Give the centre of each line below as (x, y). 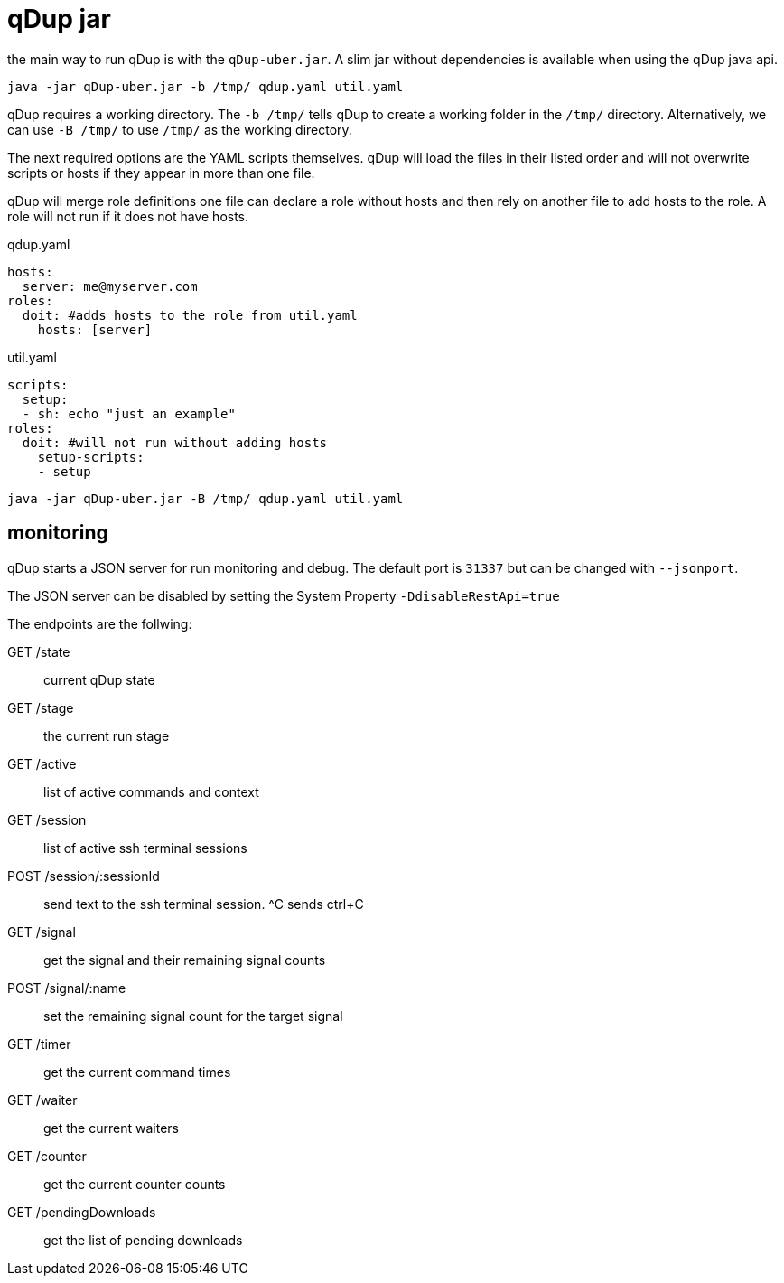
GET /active (42, 763)
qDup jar (59, 19)
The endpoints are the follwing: (100, 623)
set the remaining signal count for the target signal (193, 1016)
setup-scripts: (91, 457)
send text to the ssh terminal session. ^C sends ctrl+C (204, 904)
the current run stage (107, 735)
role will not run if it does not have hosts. (128, 216)
